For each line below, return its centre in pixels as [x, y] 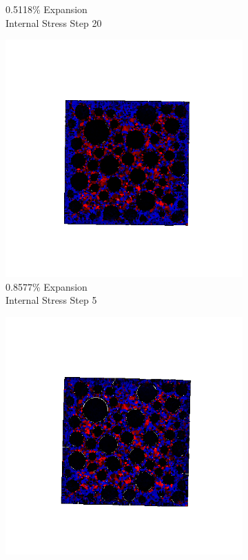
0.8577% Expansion [46, 286]
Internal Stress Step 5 [51, 300]
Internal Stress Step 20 [54, 22]
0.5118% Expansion [46, 9]
